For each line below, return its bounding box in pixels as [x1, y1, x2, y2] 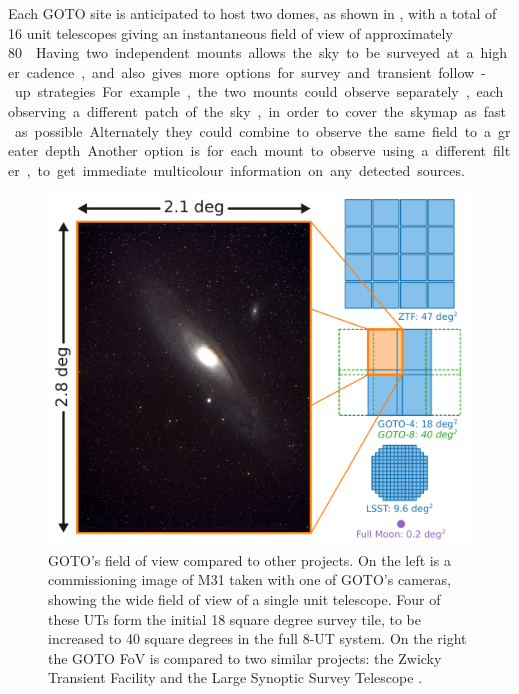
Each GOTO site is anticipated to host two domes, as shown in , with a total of [8, 3, 497, 23]
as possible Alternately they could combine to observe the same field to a [14, 120, 492, 141]
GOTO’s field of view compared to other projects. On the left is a [48, 549, 451, 570]
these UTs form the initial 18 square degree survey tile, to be [48, 608, 421, 629]
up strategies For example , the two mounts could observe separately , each [14, 81, 504, 102]
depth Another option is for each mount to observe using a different [45, 140, 487, 161]
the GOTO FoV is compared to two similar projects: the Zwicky [48, 647, 442, 668]
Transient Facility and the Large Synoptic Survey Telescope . [48, 667, 423, 688]
